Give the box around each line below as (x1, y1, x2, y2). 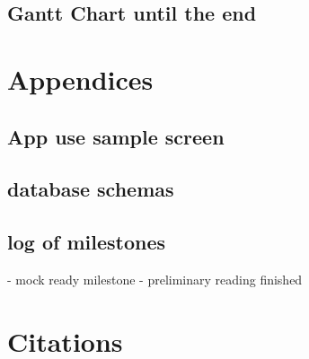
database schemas (7, 175, 174, 203)
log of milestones (7, 228, 165, 256)
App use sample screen (7, 122, 225, 150)
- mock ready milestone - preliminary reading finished (7, 269, 303, 288)
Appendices (7, 60, 154, 97)
